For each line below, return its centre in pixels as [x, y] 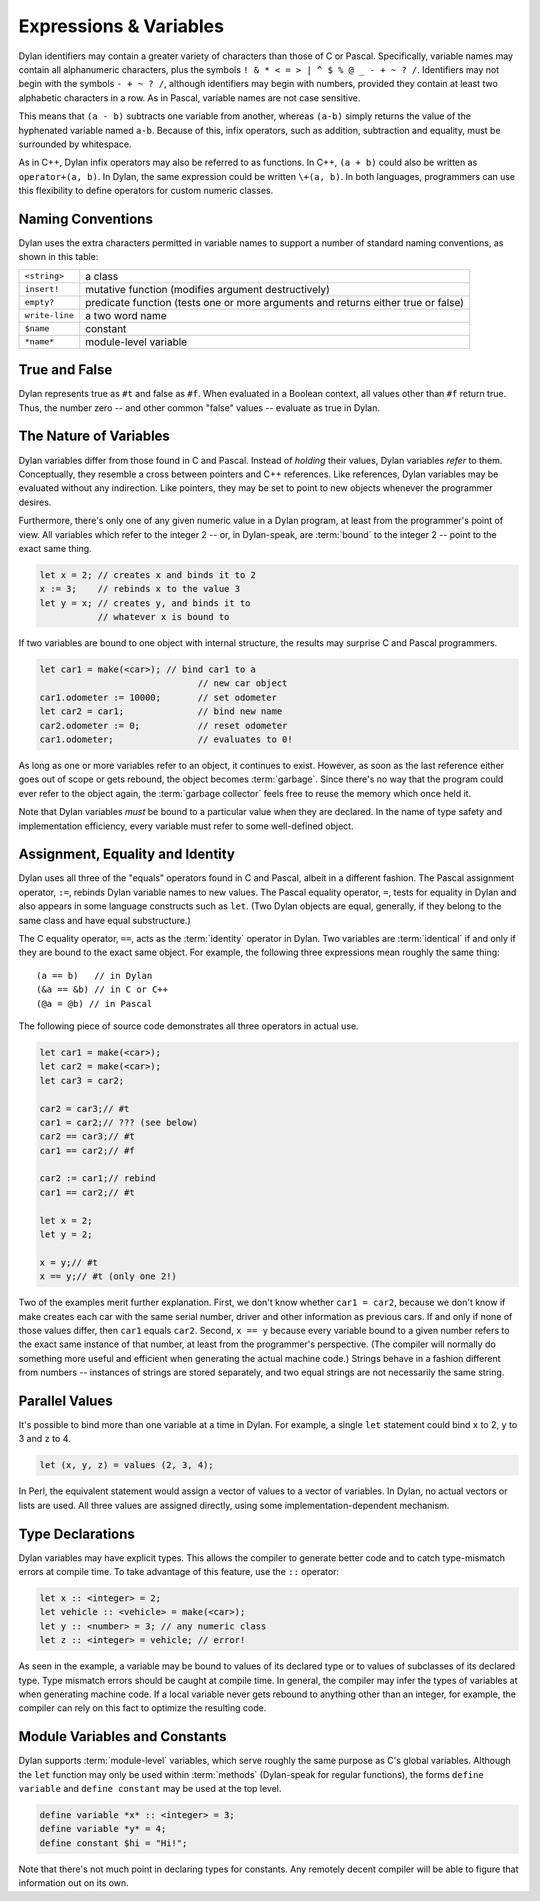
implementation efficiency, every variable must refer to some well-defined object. [186, 826]
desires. [35, 502]
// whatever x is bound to [163, 617]
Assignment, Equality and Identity [126, 854]
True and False [65, 370]
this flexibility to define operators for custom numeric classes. [146, 191]
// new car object [242, 683]
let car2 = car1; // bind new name [161, 711]
